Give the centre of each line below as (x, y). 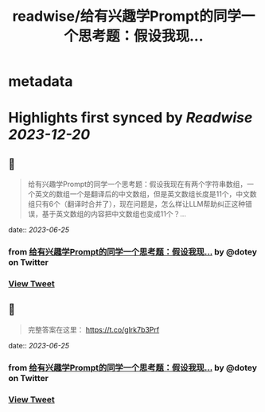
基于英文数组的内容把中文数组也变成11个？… (114, 214)
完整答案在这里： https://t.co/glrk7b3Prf (94, 329)
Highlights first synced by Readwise (131, 118)
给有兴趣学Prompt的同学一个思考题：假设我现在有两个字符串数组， (137, 185)
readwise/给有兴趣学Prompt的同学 (127, 16)
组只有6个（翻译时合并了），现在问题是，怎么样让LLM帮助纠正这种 (136, 204)
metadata (41, 82)
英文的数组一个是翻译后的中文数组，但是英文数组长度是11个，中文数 (146, 194)
